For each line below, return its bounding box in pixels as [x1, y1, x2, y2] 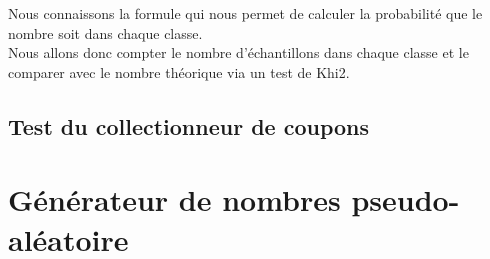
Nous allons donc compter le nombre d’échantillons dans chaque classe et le [8, 42, 469, 63]
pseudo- [351, 179, 460, 220]
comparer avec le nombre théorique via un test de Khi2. [8, 61, 350, 82]
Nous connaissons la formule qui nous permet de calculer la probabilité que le [8, 3, 483, 23]
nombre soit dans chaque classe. [8, 22, 203, 43]
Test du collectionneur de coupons [8, 110, 370, 141]
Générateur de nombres [8, 179, 341, 220]
